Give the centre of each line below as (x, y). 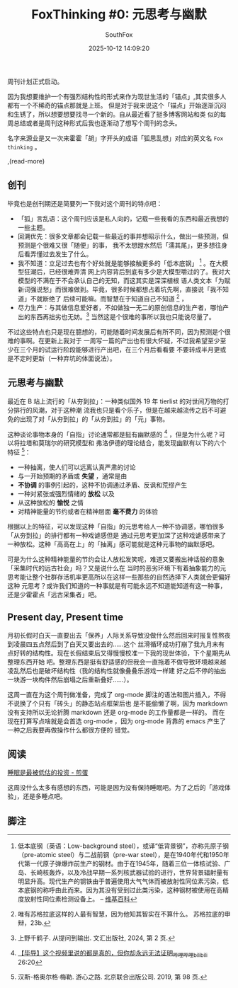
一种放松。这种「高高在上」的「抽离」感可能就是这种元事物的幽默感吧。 (113, 544)
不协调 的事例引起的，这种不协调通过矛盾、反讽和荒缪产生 (102, 485)
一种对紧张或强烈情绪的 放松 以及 (66, 493)
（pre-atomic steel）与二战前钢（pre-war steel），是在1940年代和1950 (120, 855)
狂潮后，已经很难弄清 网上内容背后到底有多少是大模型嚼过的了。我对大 (127, 272)
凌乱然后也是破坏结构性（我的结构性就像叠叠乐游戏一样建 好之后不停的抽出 (117, 670)
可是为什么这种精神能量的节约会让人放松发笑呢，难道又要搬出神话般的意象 (116, 559)
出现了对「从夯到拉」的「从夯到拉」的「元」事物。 (94, 419)
